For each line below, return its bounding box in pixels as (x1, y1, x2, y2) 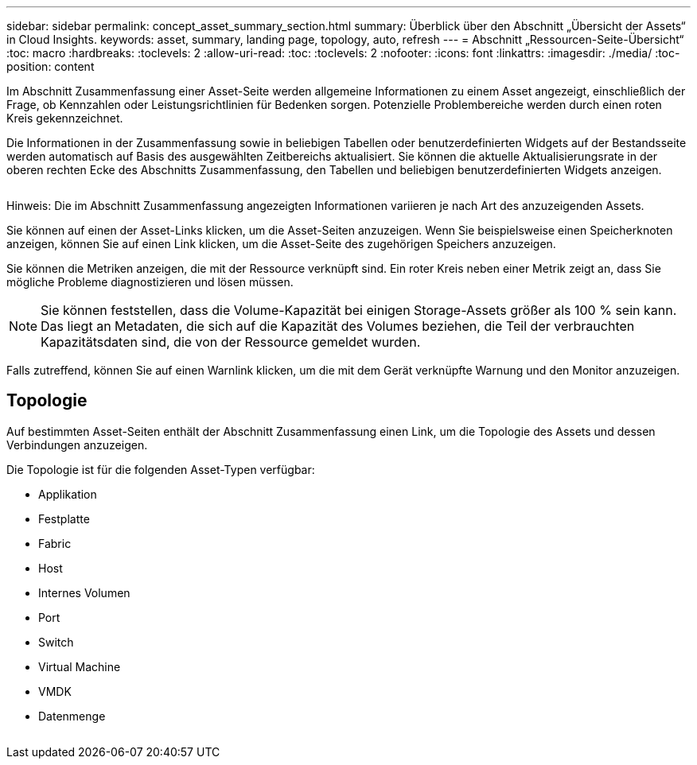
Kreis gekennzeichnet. (6, 111, 123, 125)
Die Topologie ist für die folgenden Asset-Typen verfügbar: (6, 462, 315, 476)
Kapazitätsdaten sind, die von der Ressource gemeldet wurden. (41, 334, 421, 350)
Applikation (38, 487, 97, 501)
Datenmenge (38, 709, 106, 723)
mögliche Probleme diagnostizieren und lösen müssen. (6, 275, 294, 289)
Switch (38, 635, 74, 649)
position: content (6, 60, 95, 73)
